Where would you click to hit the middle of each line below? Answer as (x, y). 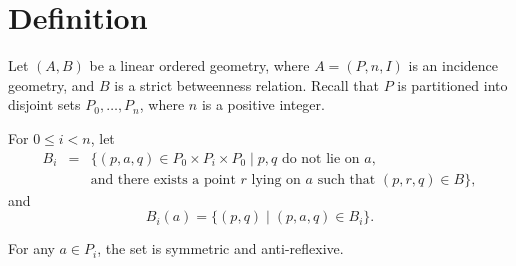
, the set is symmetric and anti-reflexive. (220, 248)
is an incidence (453, 65)
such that (346, 179)
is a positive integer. (263, 104)
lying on (276, 179)
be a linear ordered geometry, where (199, 65)
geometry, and (51, 84)
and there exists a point (163, 179)
